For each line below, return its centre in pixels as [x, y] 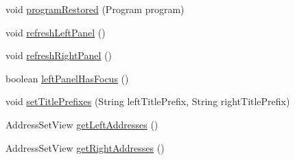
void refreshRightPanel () [59, 55]
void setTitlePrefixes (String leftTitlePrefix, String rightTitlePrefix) [148, 101]
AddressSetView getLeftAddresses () [82, 124]
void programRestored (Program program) [95, 9]
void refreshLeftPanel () [56, 32]
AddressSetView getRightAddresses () [85, 147]
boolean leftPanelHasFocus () [67, 78]
